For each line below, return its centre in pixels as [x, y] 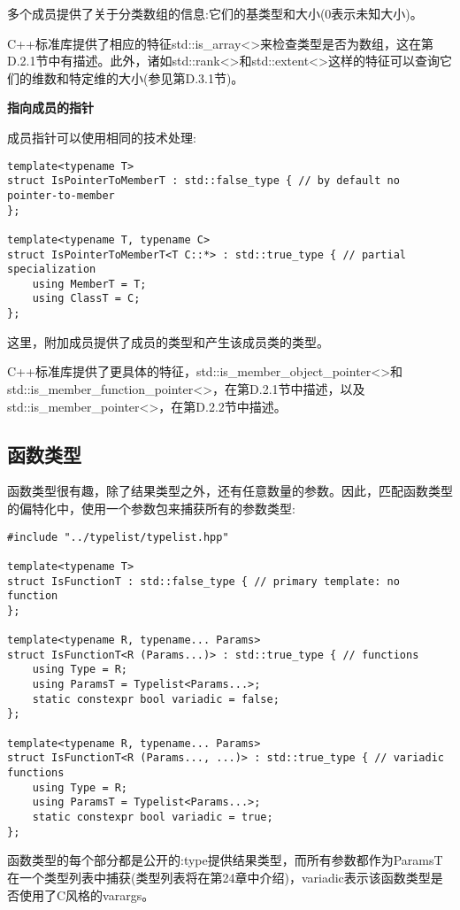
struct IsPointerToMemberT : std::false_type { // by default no [203, 181]
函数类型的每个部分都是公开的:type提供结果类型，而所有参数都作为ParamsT [225, 860]
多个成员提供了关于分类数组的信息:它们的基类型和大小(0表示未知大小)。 [215, 13]
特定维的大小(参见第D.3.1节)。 [156, 77]
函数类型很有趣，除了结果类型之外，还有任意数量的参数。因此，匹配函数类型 [230, 491]
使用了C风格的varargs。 [87, 895]
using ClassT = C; [86, 299]
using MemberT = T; [89, 284]
